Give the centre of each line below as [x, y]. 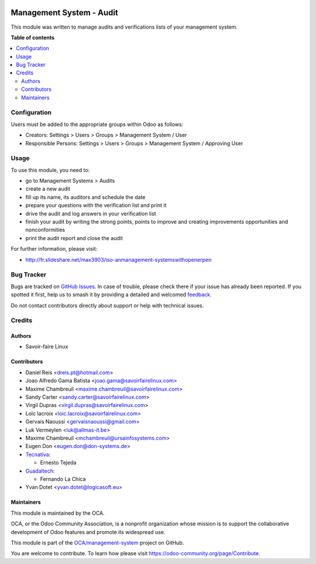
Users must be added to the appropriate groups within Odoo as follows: [97, 124]
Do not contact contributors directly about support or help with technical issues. [107, 305]
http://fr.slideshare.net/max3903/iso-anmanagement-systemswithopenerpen [118, 259]
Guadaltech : [40, 471]
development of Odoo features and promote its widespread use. [88, 532]
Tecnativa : [38, 454]
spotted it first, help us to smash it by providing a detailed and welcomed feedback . [111, 295]
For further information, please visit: [54, 249]
